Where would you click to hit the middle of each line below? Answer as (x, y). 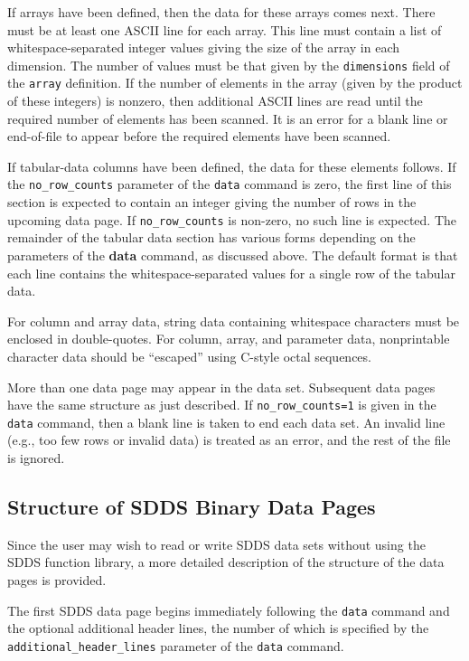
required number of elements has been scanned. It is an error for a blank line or (228, 118)
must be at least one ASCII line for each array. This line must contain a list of (225, 29)
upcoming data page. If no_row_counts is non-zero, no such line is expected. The (232, 219)
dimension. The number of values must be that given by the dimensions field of (229, 65)
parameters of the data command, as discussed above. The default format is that (233, 255)
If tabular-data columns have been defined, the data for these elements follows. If (232, 166)
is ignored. (36, 458)
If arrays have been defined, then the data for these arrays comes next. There (221, 12)
